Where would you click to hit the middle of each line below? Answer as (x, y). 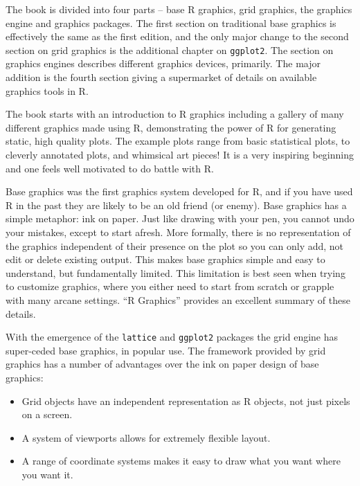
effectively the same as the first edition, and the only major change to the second (177, 36)
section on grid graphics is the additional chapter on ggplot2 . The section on (170, 49)
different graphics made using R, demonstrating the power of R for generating (171, 127)
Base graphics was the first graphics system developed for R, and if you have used (179, 191)
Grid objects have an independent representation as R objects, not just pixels (186, 400)
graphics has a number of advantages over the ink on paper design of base (162, 364)
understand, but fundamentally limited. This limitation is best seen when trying (175, 272)
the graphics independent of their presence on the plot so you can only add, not (175, 245)
